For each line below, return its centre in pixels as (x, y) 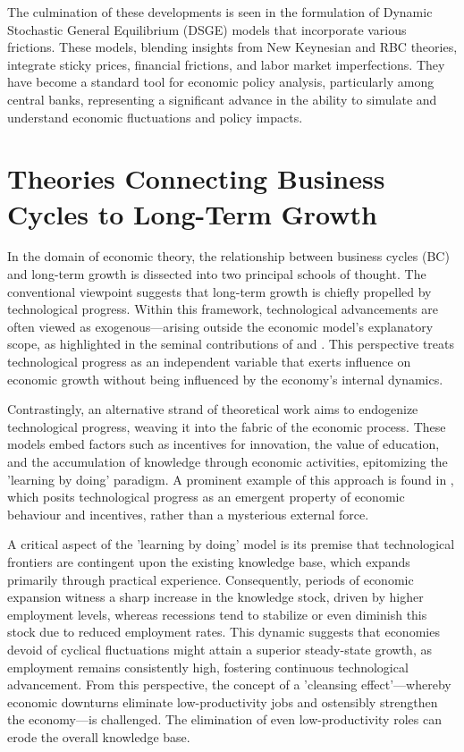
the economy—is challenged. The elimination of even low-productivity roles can (224, 719)
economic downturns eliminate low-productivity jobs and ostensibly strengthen (223, 701)
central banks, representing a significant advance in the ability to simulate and (222, 99)
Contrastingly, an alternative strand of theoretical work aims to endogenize (213, 409)
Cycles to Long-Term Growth (192, 213)
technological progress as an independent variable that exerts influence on (209, 362)
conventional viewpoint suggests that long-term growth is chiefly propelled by (219, 291)
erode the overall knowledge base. (99, 736)
